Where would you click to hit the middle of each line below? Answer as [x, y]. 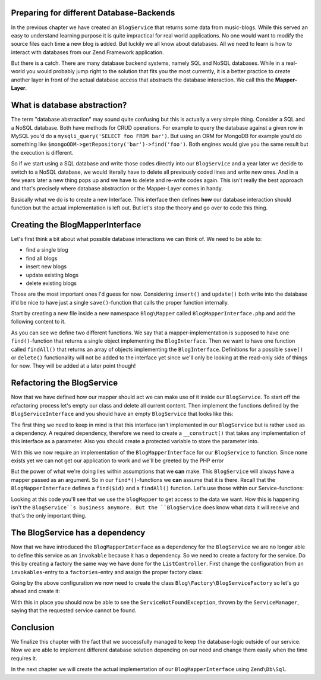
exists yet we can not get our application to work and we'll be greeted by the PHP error [117, 460]
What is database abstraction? [69, 105]
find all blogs [42, 258]
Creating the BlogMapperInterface [76, 225]
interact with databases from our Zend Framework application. [87, 52]
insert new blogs [46, 267]
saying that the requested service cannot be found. [74, 610]
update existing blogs [52, 275]
